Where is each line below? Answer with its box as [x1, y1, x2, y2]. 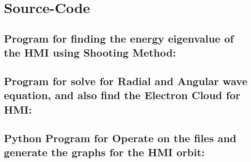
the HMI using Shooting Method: [4, 45, 176, 60]
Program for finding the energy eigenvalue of [4, 30, 234, 45]
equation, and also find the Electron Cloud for [4, 88, 240, 103]
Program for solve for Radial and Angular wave [4, 73, 248, 88]
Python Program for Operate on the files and [4, 130, 236, 145]
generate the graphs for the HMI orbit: [4, 144, 205, 159]
